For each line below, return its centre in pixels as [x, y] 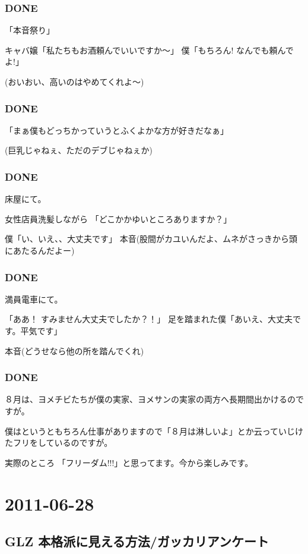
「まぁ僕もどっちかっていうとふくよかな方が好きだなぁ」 [117, 130]
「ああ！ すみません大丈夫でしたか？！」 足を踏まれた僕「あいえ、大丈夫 [149, 319]
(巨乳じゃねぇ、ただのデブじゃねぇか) [79, 150]
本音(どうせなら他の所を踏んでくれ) [74, 350]
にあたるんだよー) [40, 250]
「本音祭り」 [30, 30]
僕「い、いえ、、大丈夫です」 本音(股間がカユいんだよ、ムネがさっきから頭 [151, 239]
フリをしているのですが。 [63, 443]
